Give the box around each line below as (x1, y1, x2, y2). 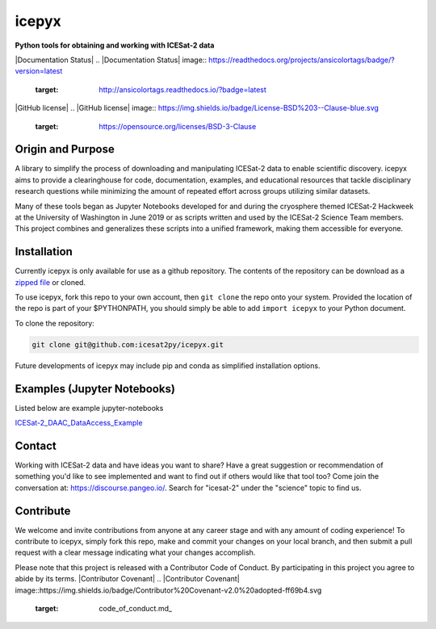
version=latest (15, 66, 63, 76)
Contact (15, 438, 57, 452)
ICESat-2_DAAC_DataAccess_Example (15, 418, 143, 428)
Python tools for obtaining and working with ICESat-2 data (15, 40, 215, 50)
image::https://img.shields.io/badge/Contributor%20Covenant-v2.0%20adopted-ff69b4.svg (15, 585, 322, 595)
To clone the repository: (15, 318, 94, 328)
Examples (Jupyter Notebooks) (15, 382, 175, 396)
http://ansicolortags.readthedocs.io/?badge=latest (99, 85, 266, 94)
